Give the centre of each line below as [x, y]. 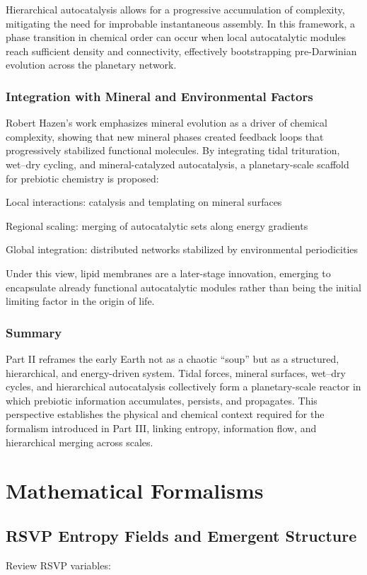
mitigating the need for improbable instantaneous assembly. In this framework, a [181, 23]
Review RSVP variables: [58, 565]
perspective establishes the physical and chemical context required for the [165, 414]
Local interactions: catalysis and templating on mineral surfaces [144, 202]
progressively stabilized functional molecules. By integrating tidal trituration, [173, 150]
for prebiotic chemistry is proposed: [82, 178]
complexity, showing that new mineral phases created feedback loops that [165, 136]
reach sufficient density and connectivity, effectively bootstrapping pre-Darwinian [181, 51]
